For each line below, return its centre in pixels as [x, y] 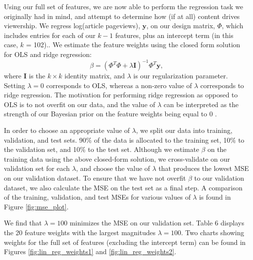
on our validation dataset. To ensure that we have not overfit [95, 178]
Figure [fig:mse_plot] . [36, 206]
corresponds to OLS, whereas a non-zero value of [119, 85]
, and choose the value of [113, 168]
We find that [23, 223]
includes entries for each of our [50, 35]
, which [233, 26]
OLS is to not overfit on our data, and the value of [80, 104]
